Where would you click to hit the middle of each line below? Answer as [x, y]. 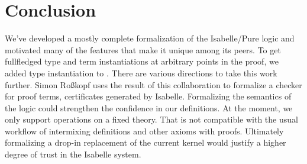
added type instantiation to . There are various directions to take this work [141, 73]
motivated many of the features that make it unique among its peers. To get [143, 49]
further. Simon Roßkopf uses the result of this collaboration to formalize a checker [153, 84]
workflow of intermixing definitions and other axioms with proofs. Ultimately [144, 131]
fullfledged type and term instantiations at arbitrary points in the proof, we [142, 61]
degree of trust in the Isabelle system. [73, 154]
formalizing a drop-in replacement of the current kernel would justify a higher [146, 142]
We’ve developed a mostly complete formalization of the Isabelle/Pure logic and [150, 38]
